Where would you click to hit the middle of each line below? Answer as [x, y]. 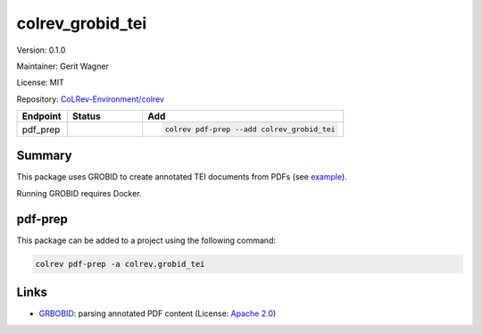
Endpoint [42, 116]
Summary [44, 156]
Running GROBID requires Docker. [79, 193]
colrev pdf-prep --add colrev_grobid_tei [250, 129]
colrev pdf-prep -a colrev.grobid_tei [120, 264]
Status [87, 116]
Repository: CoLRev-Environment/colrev [91, 99]
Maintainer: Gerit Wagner [62, 66]
